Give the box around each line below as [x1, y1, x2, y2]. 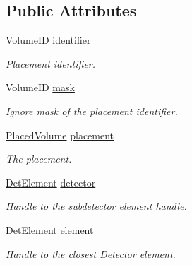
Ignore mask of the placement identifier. [6, 103, 178, 118]
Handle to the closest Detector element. [6, 246, 176, 261]
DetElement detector [6, 175, 96, 189]
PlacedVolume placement [6, 127, 114, 142]
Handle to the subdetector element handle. [6, 199, 187, 213]
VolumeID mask [6, 80, 75, 95]
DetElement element [6, 222, 94, 237]
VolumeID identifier [6, 33, 91, 47]
